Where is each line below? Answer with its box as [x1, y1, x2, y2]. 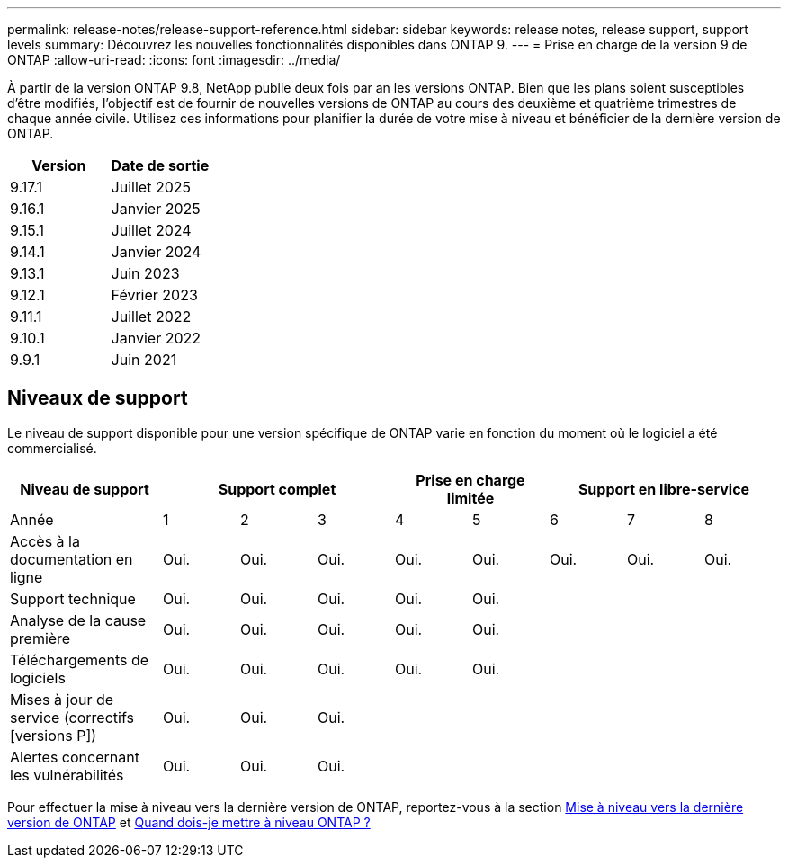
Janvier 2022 [111, 329, 201, 347]
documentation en [10, 549, 133, 568]
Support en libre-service [578, 479, 750, 498]
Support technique [10, 589, 136, 608]
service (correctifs [10, 708, 134, 727]
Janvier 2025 [111, 200, 201, 218]
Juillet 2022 [111, 308, 192, 325]
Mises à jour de [10, 690, 114, 709]
